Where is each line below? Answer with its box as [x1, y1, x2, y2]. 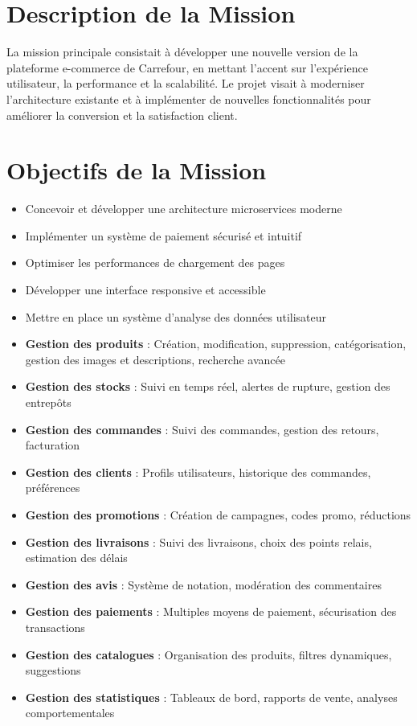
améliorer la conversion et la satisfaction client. [6, 106, 238, 123]
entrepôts [25, 393, 72, 410]
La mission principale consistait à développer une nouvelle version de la [6, 43, 358, 60]
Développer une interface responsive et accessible [25, 281, 266, 297]
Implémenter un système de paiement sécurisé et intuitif [25, 227, 302, 244]
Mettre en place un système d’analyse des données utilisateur [25, 308, 327, 325]
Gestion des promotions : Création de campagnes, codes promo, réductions [25, 506, 411, 523]
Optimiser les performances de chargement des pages [25, 254, 285, 271]
